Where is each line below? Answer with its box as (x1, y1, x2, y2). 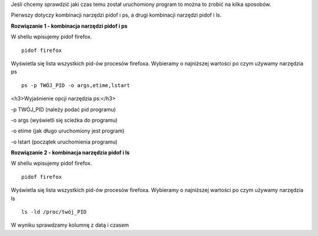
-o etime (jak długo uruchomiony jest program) (11, 127, 125, 135)
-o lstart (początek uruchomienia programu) (11, 138, 118, 145)
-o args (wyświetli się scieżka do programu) (11, 117, 118, 124)
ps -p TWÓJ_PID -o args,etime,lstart (21, 82, 131, 88)
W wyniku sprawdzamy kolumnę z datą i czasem (11, 221, 130, 229)
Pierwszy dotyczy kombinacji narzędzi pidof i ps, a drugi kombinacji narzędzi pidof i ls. (11, 12, 222, 19)
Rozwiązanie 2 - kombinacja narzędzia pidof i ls (11, 149, 130, 156)
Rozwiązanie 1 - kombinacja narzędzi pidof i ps (11, 22, 128, 29)
